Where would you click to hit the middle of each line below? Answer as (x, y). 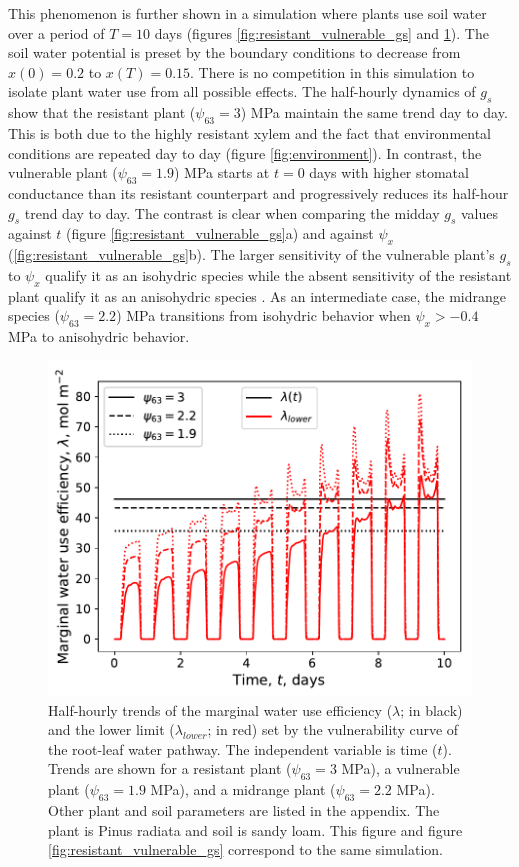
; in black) (431, 709)
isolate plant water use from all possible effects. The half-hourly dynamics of (242, 91)
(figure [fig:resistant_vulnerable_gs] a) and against (220, 233)
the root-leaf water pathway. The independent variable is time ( (243, 748)
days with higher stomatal (389, 172)
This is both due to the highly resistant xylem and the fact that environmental (250, 132)
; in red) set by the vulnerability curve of (333, 729)
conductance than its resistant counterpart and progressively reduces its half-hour (258, 192)
